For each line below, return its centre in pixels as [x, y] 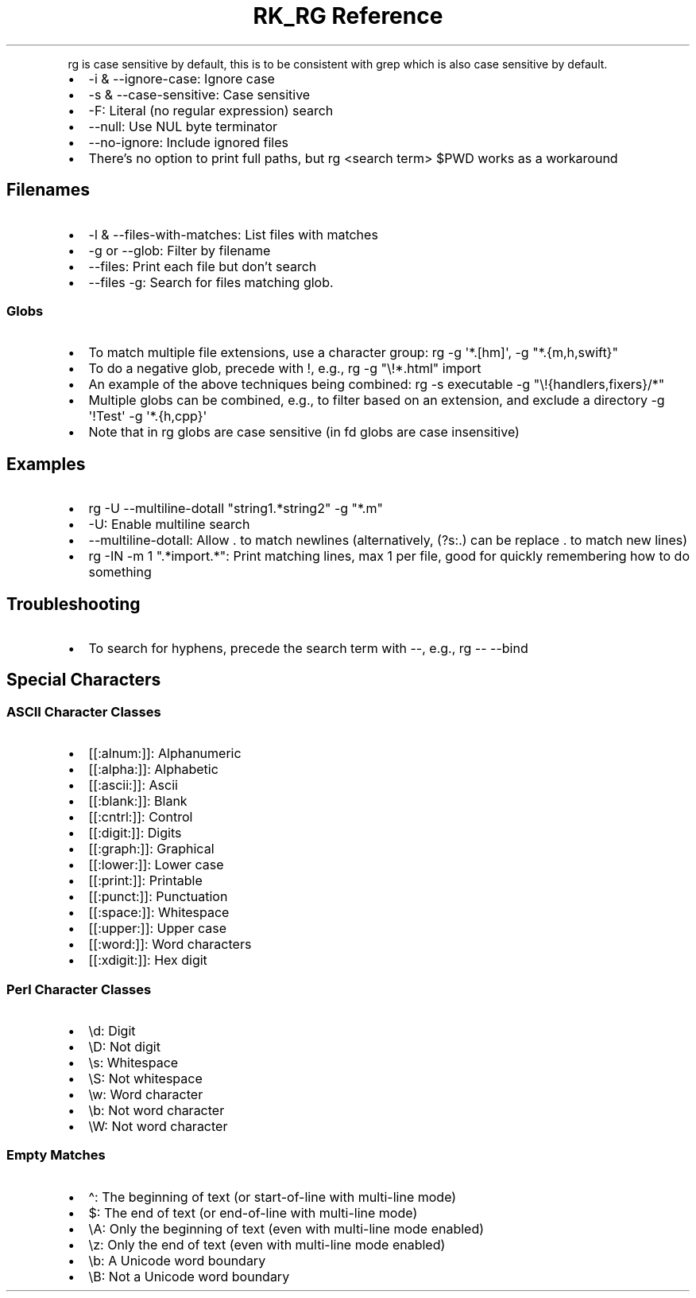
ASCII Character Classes [84, 711]
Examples [46, 464]
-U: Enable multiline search [169, 525]
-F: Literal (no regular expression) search [211, 110]
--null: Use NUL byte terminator [183, 126]
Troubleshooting [73, 604]
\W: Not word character [158, 1126]
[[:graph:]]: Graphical [151, 849]
